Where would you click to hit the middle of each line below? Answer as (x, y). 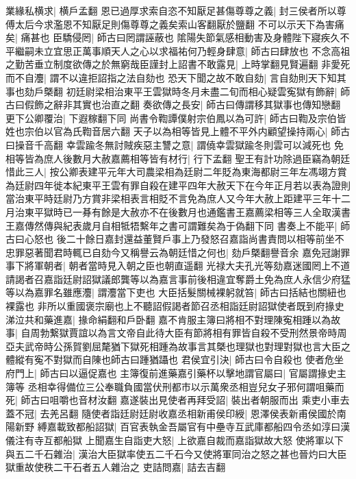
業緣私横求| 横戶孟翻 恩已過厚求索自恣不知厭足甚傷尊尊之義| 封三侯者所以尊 (176, 10)
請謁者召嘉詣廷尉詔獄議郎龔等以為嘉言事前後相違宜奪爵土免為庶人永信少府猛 (178, 279)
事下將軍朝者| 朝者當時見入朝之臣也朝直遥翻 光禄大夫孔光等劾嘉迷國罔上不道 (178, 266)
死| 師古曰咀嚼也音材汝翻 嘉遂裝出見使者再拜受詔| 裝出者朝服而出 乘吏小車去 (178, 400)
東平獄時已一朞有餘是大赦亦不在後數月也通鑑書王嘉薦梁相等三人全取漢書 (187, 211)
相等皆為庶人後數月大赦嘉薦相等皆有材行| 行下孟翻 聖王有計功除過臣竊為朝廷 (178, 158)
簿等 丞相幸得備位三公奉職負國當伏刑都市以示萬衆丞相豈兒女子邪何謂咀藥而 (175, 386)
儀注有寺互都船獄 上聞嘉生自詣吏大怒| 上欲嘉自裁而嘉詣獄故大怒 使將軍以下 (175, 440)
